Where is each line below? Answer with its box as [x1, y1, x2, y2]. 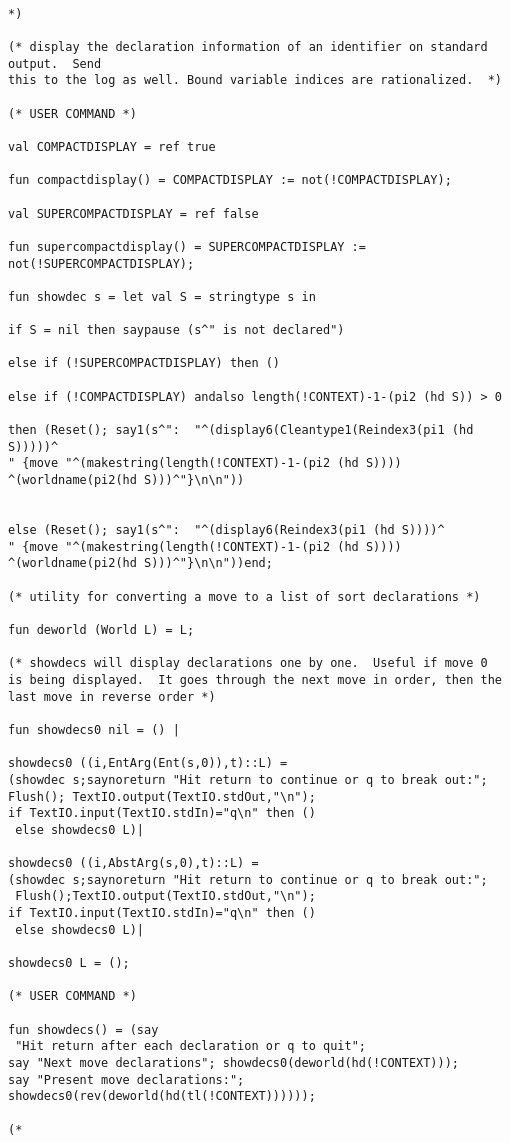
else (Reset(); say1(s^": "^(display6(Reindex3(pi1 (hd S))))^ [8, 523, 445, 537]
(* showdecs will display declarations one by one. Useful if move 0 [8, 656, 488, 671]
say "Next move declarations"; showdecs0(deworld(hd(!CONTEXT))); [8, 1056, 460, 1070]
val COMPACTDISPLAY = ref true [8, 139, 216, 154]
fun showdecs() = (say [8, 1022, 159, 1037]
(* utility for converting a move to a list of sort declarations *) [8, 589, 481, 604]
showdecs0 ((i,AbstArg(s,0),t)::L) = [8, 856, 259, 871]
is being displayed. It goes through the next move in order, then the [8, 672, 502, 687]
